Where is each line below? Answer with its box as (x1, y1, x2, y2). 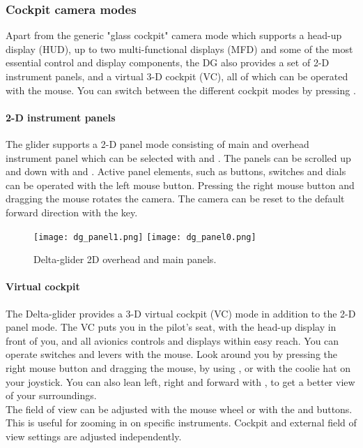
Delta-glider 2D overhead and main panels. (33, 252, 217, 267)
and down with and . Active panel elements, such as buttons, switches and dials (6, 164, 346, 179)
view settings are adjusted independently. (6, 428, 182, 443)
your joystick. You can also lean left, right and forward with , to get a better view (6, 374, 355, 389)
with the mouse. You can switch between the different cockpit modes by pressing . (6, 82, 356, 97)
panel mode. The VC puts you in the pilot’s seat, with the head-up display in (6, 320, 337, 334)
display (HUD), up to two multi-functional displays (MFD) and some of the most (6, 41, 353, 56)
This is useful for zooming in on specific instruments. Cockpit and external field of (6, 415, 357, 430)
